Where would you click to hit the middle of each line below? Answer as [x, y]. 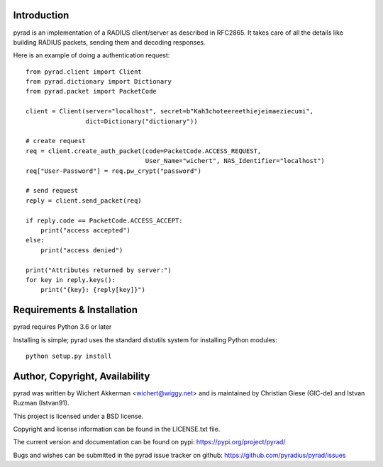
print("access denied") [82, 250]
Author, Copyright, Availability [82, 376]
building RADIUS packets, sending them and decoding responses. [109, 42]
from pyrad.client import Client [84, 72]
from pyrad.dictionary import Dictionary [99, 82]
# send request [52, 191]
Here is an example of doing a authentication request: [91, 55]
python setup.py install [69, 356]
